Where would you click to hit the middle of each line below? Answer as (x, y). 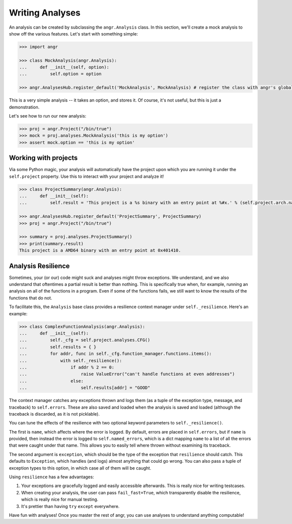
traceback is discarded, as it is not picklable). (54, 414)
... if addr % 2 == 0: (67, 367)
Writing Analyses (45, 13)
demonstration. (24, 107)
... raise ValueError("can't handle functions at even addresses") (127, 374)
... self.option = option (60, 74)
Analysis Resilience (39, 266)
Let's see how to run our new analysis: (48, 116)
